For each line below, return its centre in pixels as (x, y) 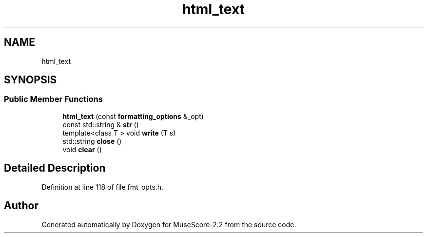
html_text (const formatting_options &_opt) (133, 116)
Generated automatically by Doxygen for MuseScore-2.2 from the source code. (169, 224)
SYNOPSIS (30, 80)
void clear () (82, 149)
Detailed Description (55, 168)
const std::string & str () (101, 124)
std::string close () (92, 141)
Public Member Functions (53, 99)
